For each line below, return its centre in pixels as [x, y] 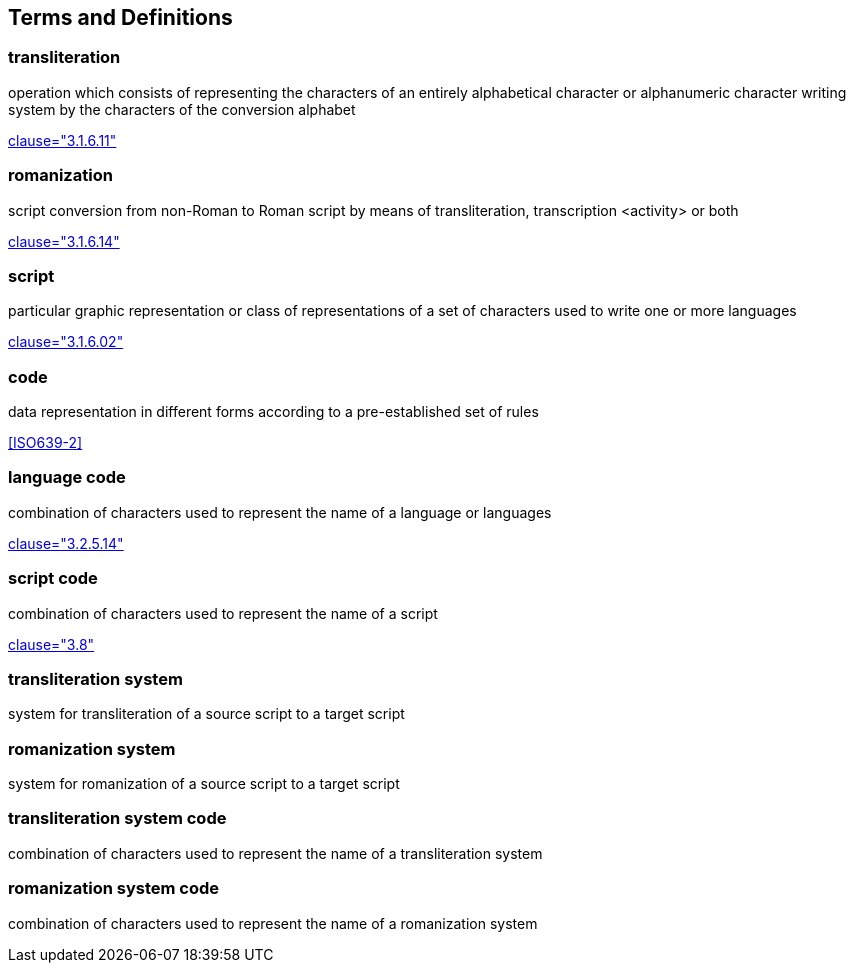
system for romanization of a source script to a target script [204, 784]
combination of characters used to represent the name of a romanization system [273, 923]
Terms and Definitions [120, 17]
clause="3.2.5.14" [66, 543]
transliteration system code [117, 818]
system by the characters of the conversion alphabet [182, 109]
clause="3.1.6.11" [62, 140]
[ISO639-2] [45, 443]
